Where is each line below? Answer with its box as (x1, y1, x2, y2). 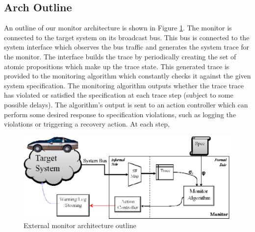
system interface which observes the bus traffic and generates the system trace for (4, 42, 250, 52)
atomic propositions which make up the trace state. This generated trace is (4, 61, 229, 71)
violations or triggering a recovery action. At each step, (4, 119, 170, 129)
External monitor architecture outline (24, 220, 136, 231)
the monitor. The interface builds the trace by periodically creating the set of (4, 51, 236, 61)
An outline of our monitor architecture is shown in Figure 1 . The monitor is (4, 23, 232, 33)
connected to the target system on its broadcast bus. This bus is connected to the (4, 32, 250, 42)
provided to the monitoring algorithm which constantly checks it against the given (4, 71, 251, 81)
